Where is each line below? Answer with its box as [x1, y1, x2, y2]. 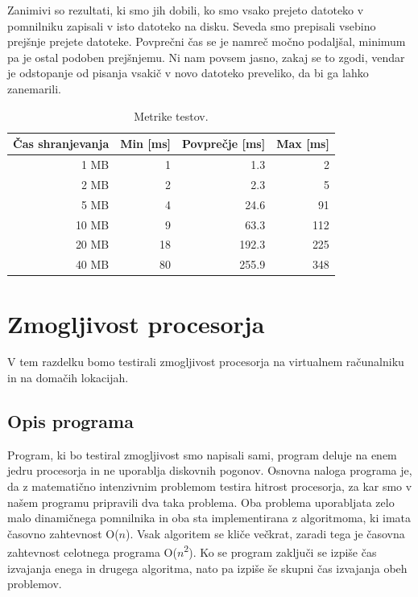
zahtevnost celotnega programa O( [7, 544, 177, 561]
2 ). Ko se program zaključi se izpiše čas [184, 541, 377, 561]
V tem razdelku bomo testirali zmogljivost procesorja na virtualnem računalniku [7, 353, 404, 370]
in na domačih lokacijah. [7, 369, 129, 386]
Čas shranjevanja [13, 135, 110, 152]
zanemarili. [7, 80, 61, 97]
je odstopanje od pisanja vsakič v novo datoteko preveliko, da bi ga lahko [7, 64, 369, 81]
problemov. [7, 575, 62, 592]
